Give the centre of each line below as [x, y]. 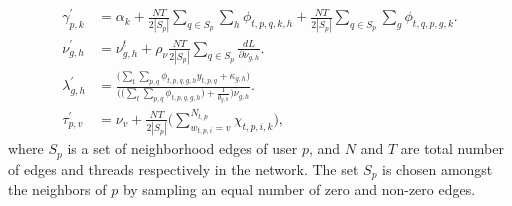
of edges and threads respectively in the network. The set [183, 168]
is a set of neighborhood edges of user [182, 148]
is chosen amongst [437, 168]
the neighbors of [57, 189]
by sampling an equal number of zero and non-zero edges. [299, 189]
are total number [452, 148]
